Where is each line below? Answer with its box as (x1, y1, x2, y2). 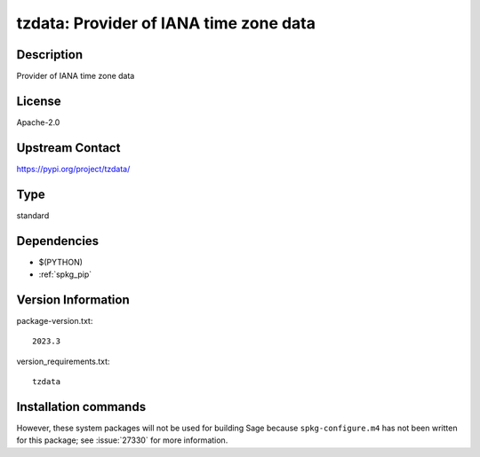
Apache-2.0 (16, 116, 60, 128)
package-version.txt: (16, 315, 93, 326)
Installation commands (16, 399, 147, 414)
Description (16, 47, 84, 62)
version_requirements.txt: (16, 356, 110, 366)
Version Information (16, 292, 130, 307)
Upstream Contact (16, 140, 121, 155)
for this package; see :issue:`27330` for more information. (16, 435, 228, 445)
